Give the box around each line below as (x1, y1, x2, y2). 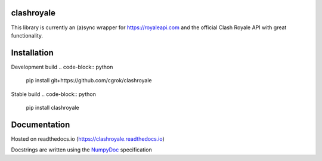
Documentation (11, 119, 70, 129)
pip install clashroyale (26, 104, 80, 111)
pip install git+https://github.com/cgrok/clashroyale (26, 77, 152, 84)
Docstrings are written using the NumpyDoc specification (11, 146, 152, 153)
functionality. (11, 32, 44, 39)
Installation (11, 48, 54, 58)
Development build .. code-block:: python (11, 63, 113, 70)
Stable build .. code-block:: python (11, 90, 97, 98)
